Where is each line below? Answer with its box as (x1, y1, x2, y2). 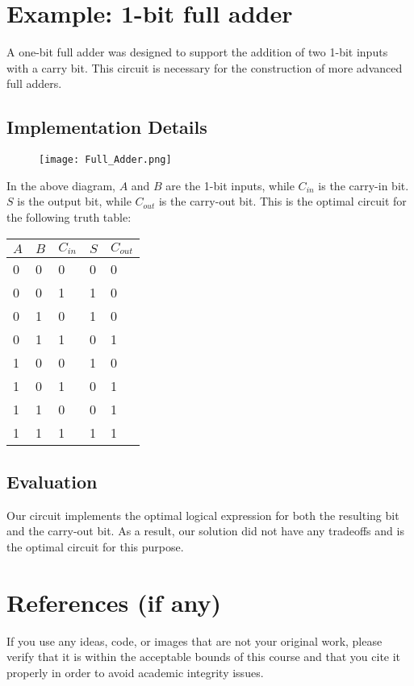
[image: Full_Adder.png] (39, 154, 172, 166)
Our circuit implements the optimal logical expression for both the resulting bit (6, 506, 399, 523)
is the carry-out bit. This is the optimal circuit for (158, 193, 407, 210)
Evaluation (6, 468, 98, 493)
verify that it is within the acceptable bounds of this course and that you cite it (6, 648, 401, 665)
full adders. (6, 75, 62, 92)
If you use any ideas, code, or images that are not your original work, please (6, 632, 383, 649)
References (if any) (6, 585, 222, 618)
